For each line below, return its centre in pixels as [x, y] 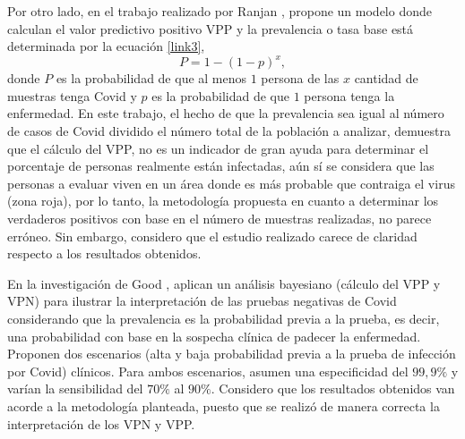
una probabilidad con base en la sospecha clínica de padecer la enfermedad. [214, 336]
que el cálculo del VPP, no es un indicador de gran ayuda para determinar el [218, 148]
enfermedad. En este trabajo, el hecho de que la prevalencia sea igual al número [226, 113]
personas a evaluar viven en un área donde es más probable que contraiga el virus [231, 183]
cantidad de [386, 78]
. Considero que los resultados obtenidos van [333, 388]
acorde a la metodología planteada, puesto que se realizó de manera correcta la [224, 405]
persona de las [300, 78]
